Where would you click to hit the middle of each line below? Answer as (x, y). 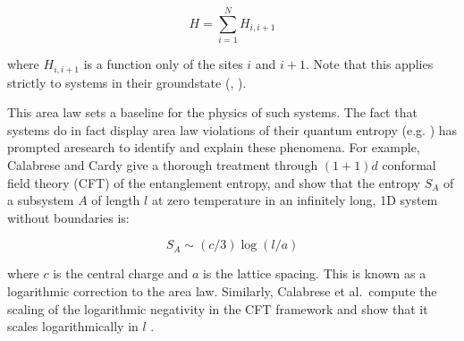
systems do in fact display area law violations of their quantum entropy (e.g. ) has (232, 129)
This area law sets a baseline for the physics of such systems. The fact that (212, 112)
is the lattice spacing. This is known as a (314, 273)
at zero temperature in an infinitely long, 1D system (295, 200)
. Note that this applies (370, 64)
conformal (409, 164)
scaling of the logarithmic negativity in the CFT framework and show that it (218, 308)
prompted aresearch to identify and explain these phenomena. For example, (214, 147)
